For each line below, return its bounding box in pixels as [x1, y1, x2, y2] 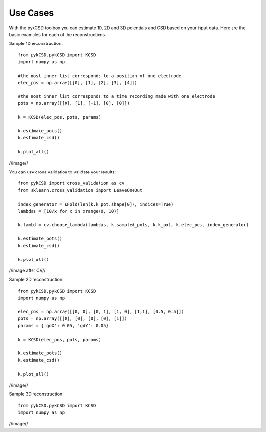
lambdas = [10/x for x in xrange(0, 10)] [18, 208, 119, 214]
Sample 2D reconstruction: [9, 277, 64, 283]
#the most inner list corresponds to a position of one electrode [18, 73, 182, 79]
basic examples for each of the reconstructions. [9, 31, 107, 37]
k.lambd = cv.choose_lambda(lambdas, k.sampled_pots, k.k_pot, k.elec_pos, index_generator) [18, 222, 249, 227]
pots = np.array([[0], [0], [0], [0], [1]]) [18, 316, 128, 321]
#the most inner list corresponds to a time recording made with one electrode [18, 94, 215, 99]
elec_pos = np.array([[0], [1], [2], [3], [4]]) [18, 80, 137, 86]
